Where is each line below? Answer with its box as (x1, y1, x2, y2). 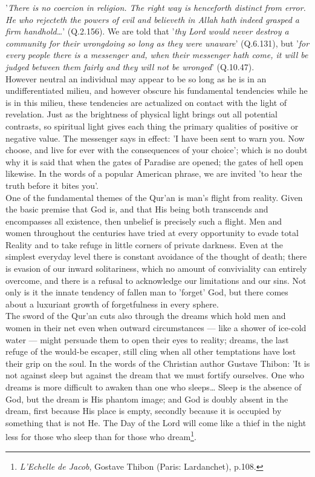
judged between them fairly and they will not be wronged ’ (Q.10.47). (5, 60, 255, 73)
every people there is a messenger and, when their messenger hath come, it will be (5, 48, 308, 61)
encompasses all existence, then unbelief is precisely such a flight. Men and (5, 214, 282, 227)
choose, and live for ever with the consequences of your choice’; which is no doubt (5, 143, 308, 156)
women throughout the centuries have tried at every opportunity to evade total (5, 226, 299, 239)
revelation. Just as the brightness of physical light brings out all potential (5, 108, 278, 120)
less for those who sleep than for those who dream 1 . (5, 429, 196, 443)
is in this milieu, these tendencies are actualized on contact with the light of (5, 96, 287, 108)
